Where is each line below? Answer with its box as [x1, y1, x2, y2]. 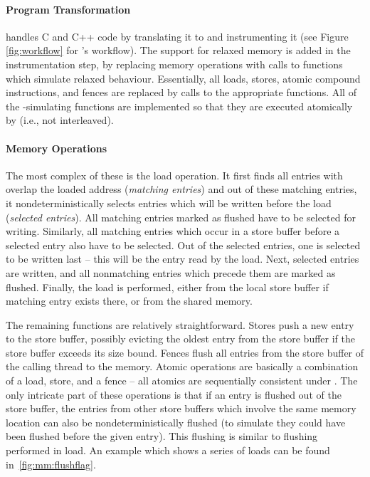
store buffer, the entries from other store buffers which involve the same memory [6, 401, 356, 416]
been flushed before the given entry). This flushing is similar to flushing [6, 429, 318, 444]
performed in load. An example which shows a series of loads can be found [6, 443, 330, 458]
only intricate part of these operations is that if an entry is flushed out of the [6, 387, 342, 402]
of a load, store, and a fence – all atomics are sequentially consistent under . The [6, 373, 358, 388]
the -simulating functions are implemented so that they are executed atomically [6, 98, 353, 113]
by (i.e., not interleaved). [6, 112, 114, 127]
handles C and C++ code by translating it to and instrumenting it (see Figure [6, 28, 349, 43]
